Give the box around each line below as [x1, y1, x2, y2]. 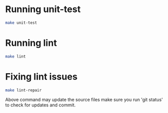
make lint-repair [5, 87, 42, 93]
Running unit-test [5, 4, 81, 15]
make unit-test [5, 20, 37, 25]
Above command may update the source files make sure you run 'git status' [5, 97, 163, 103]
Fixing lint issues [5, 71, 77, 82]
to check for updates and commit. [5, 102, 76, 108]
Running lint [5, 37, 57, 48]
